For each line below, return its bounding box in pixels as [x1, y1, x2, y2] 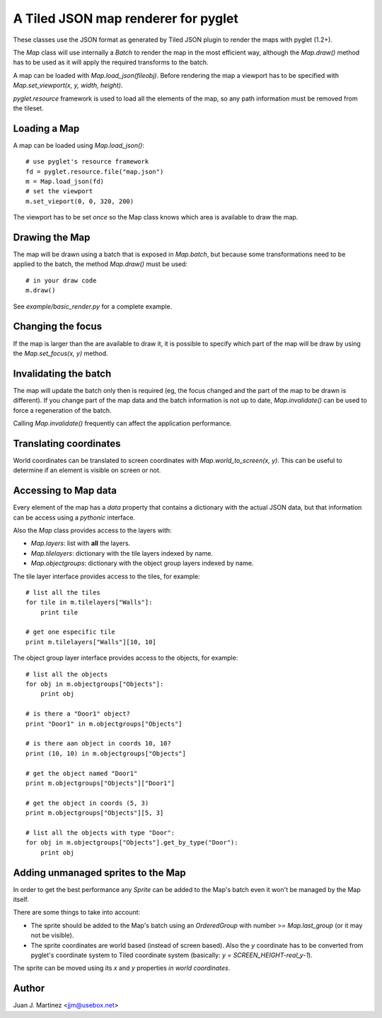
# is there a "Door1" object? [25, 710, 131, 718]
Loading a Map [13, 122, 80, 135]
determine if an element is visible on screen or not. [13, 466, 161, 474]
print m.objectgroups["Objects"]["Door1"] [25, 779, 175, 787]
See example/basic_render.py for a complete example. [13, 302, 173, 311]
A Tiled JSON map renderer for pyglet [13, 11, 238, 26]
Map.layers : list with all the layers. [30, 539, 131, 548]
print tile [40, 608, 79, 616]
